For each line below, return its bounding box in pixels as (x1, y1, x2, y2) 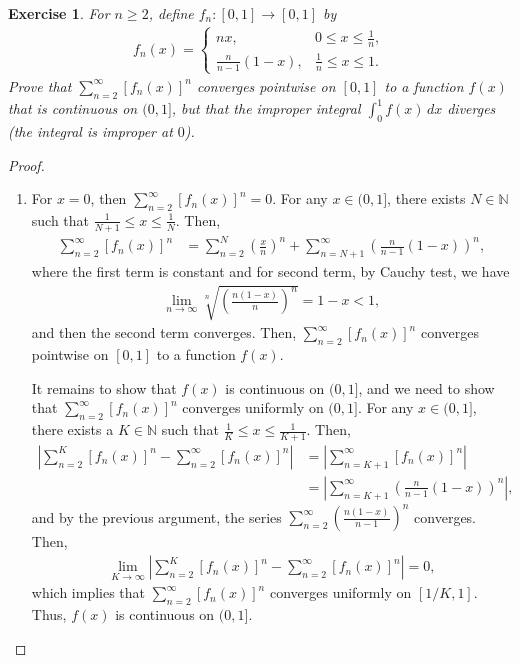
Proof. (8, 154, 45, 175)
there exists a (31, 419, 114, 440)
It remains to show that (31, 377, 177, 398)
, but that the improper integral (171, 98, 361, 119)
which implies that (31, 582, 146, 603)
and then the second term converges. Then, (31, 322, 297, 343)
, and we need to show (358, 377, 495, 398)
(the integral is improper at (8, 120, 173, 141)
